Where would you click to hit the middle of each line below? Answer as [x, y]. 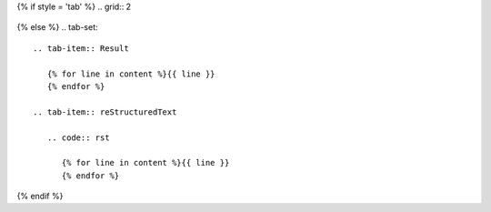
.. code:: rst [78, 137]
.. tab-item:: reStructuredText [105, 112]
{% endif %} [40, 197]
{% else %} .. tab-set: [58, 27]
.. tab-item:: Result [81, 48]
